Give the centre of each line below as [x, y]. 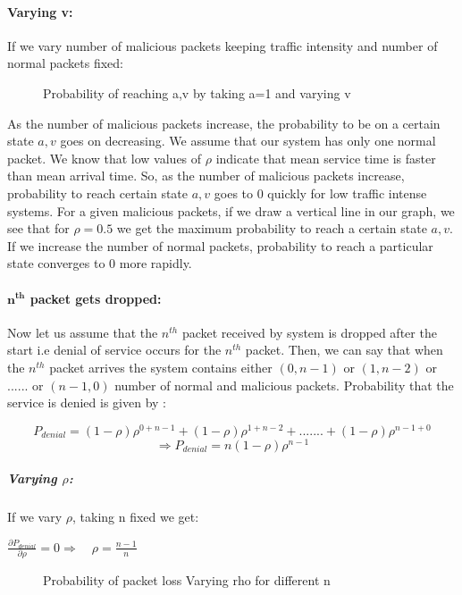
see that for [38, 228]
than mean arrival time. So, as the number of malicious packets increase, [206, 176]
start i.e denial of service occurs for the [114, 350]
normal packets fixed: [66, 63]
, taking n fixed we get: [136, 517]
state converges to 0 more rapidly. [100, 263]
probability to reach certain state [98, 193]
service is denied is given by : [87, 402]
